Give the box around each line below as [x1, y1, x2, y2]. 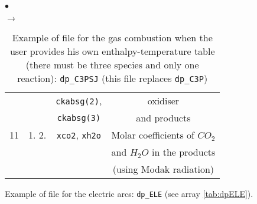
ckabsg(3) [57, 113, 101, 123]
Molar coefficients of [111, 128, 194, 142]
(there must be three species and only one [25, 58, 199, 71]
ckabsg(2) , [56, 94, 102, 107]
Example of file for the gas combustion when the [12, 31, 213, 44]
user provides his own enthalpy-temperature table [9, 44, 215, 58]
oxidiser [147, 94, 180, 107]
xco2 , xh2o [56, 128, 101, 142]
